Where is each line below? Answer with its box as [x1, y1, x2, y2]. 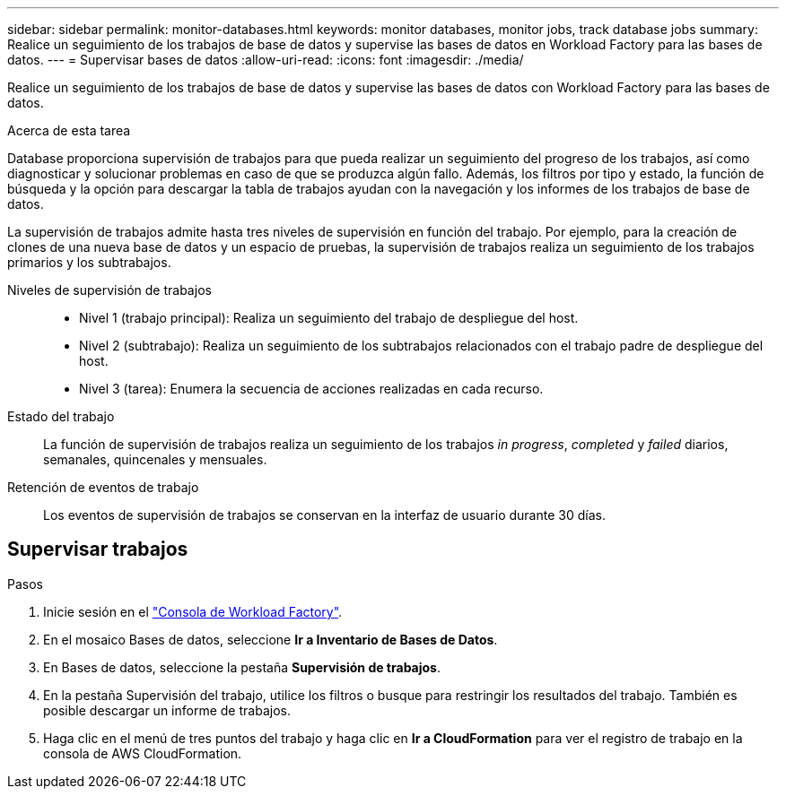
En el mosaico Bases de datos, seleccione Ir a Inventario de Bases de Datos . [43, 631, 498, 647]
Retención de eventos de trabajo [7, 480, 199, 495]
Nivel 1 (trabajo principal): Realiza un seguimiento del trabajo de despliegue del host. [79, 310, 579, 325]
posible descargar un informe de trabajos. [43, 702, 291, 718]
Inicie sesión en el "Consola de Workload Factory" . [43, 603, 343, 619]
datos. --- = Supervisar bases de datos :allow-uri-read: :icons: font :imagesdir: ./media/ [7, 52, 524, 67]
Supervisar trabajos [7, 538, 188, 561]
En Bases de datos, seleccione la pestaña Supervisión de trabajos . [43, 659, 441, 675]
